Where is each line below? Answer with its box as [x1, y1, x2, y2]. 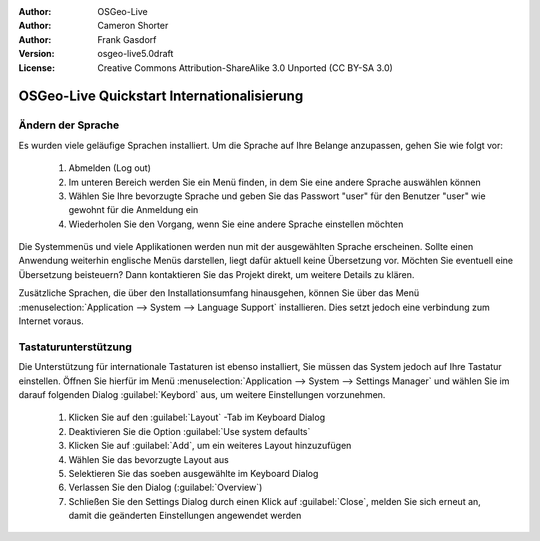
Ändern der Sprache [18, 118, 120, 132]
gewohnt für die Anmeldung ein [68, 204, 199, 216]
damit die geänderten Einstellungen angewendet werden [68, 510, 302, 522]
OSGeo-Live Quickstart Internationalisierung [18, 88, 304, 105]
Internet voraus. [18, 315, 84, 327]
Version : [18, 48, 55, 60]
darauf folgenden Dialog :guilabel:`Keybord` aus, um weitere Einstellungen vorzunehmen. [18, 388, 386, 400]
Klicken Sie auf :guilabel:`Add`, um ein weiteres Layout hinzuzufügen [68, 440, 352, 452]
